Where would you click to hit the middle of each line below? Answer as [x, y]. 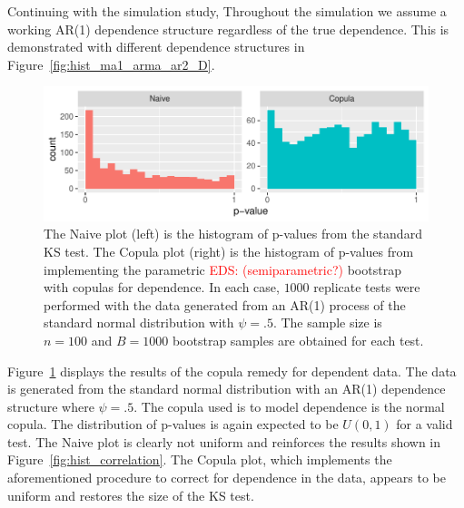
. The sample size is [327, 322]
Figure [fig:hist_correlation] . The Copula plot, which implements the [200, 459]
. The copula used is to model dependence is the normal [289, 406]
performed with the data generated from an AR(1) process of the [225, 304]
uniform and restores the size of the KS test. [131, 495]
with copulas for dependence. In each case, [162, 287]
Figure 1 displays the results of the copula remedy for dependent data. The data [232, 371]
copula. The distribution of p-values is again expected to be [173, 424]
